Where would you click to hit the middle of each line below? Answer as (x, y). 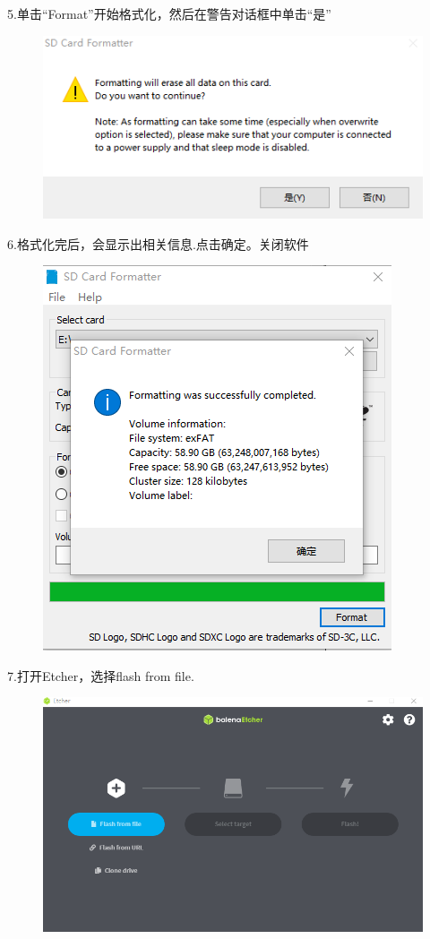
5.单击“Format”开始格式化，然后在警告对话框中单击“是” (169, 13)
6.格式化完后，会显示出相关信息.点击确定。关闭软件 (158, 243)
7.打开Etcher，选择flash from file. (101, 675)
